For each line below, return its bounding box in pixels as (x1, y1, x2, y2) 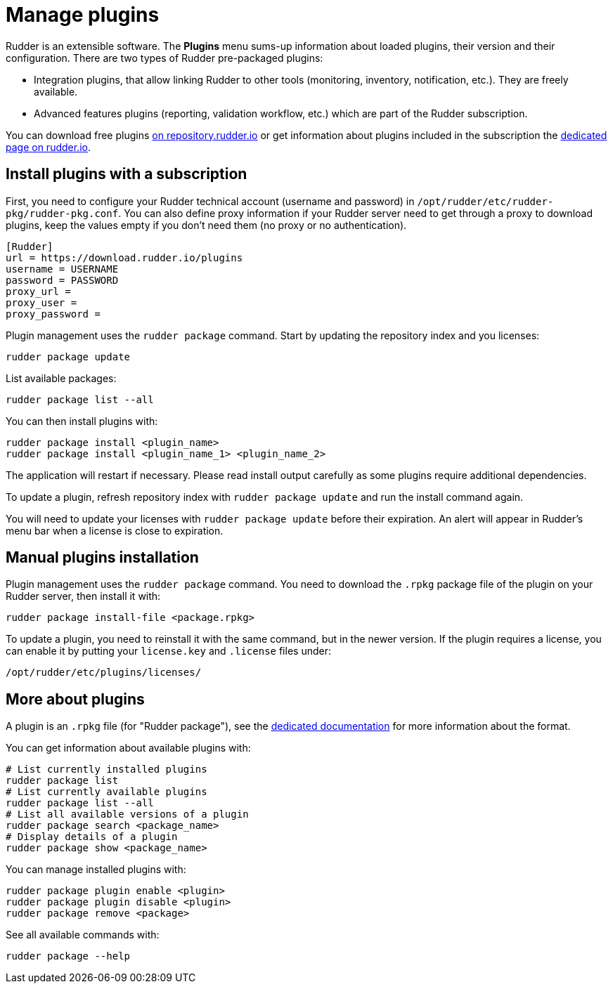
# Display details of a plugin (6, 831, 178, 843)
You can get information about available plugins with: (6, 742, 251, 754)
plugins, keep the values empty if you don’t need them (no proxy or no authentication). (6, 218, 407, 231)
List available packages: (6, 372, 117, 384)
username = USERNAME (6, 263, 119, 275)
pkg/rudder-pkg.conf (6, 207, 119, 219)
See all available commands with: (6, 929, 160, 941)
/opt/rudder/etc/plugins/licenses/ (6, 667, 202, 679)
